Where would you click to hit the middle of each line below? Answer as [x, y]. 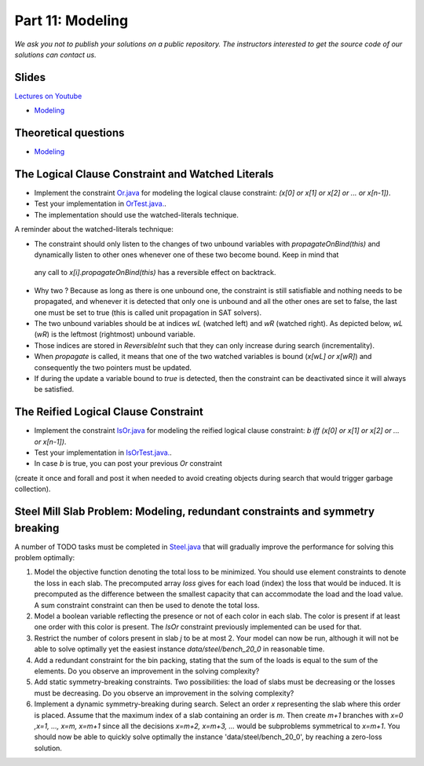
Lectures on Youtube [48, 96]
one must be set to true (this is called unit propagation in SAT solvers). [148, 312]
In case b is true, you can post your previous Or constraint [128, 464]
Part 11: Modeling [71, 20]
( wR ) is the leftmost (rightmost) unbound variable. [115, 335]
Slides [30, 77]
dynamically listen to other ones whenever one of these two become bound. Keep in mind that [186, 255]
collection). [33, 489]
